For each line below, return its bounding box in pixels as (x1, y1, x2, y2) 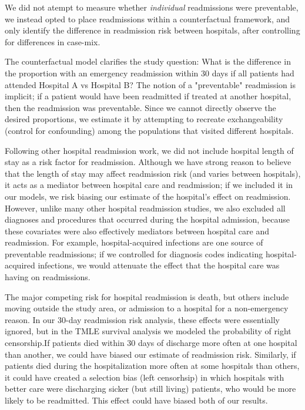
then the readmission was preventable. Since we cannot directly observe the (5, 101, 276, 113)
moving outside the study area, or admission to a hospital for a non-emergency (5, 302, 289, 314)
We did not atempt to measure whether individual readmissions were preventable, (5, 1, 299, 13)
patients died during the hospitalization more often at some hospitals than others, (5, 359, 300, 372)
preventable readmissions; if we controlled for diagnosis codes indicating (5, 247, 263, 260)
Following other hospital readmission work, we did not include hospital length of (5, 144, 294, 156)
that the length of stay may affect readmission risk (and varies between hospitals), (5, 167, 301, 179)
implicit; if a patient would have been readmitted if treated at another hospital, (5, 90, 291, 102)
